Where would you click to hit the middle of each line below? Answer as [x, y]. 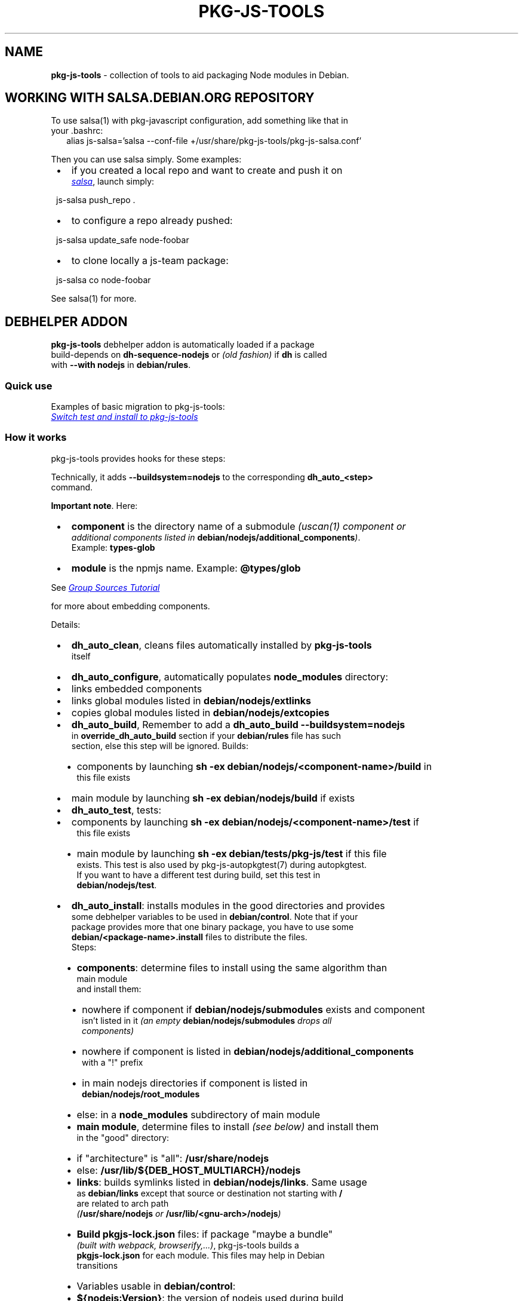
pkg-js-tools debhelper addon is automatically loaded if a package [183, 345]
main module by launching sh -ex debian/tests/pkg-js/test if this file [232, 853]
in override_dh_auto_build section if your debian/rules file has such [206, 735]
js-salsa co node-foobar [104, 280]
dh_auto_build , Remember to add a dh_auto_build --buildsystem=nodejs [238, 724]
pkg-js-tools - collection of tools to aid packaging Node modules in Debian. [200, 75]
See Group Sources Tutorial [105, 587]
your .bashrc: [77, 131]
